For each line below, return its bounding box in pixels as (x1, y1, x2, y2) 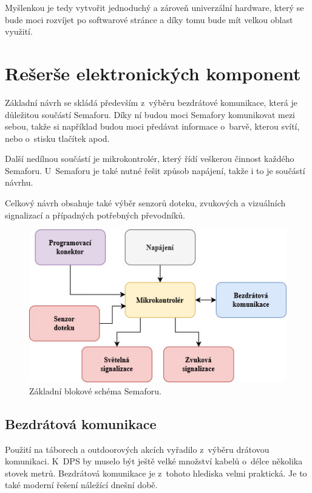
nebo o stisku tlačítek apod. (5, 131, 110, 144)
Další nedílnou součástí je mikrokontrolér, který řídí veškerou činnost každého (5, 152, 294, 165)
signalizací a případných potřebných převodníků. (5, 208, 185, 221)
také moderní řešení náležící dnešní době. (5, 478, 158, 491)
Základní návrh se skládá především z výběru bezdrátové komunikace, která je (5, 96, 297, 108)
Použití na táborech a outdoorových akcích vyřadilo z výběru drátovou (5, 442, 270, 455)
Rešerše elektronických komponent (5, 60, 301, 85)
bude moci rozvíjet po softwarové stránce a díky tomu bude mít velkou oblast (5, 13, 293, 26)
